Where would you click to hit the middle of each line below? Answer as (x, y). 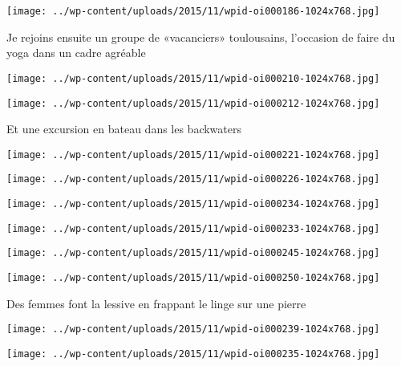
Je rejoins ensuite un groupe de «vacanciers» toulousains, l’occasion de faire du (201, 37)
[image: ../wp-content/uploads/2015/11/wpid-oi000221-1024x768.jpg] (193, 155)
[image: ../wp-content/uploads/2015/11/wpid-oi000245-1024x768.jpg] (193, 253)
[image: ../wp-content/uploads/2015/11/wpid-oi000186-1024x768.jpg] (193, 11)
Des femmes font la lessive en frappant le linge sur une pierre (156, 303)
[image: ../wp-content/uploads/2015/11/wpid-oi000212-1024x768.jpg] (193, 103)
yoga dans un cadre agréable (76, 53)
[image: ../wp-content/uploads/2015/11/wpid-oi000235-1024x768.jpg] (193, 354)
